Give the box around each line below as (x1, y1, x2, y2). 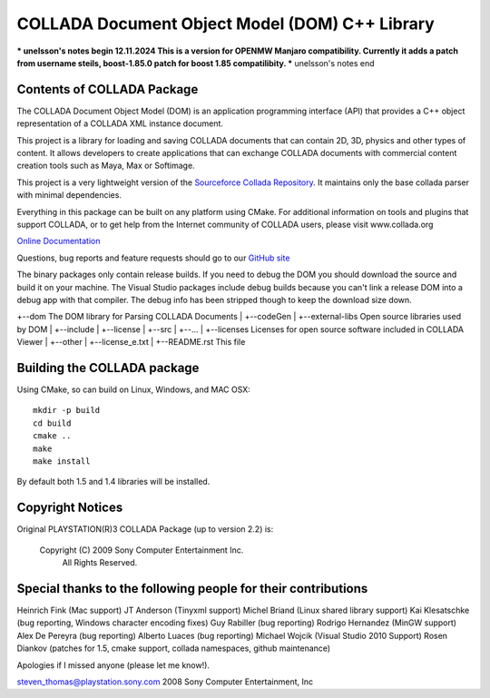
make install (33, 456, 91, 467)
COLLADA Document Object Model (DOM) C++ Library (16, 14, 435, 34)
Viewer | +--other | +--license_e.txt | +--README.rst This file (16, 337, 246, 348)
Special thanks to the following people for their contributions (16, 581, 368, 596)
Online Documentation (16, 236, 101, 247)
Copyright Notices (16, 500, 123, 516)
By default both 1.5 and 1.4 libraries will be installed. (16, 477, 211, 487)
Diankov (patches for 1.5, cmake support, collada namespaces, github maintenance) (16, 643, 331, 654)
